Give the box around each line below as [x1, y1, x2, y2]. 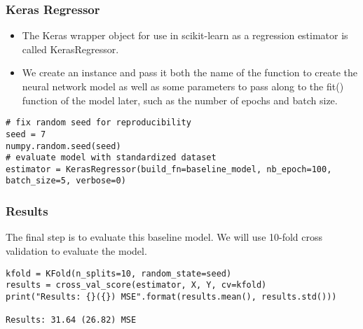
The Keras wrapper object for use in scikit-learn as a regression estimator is [22, 28, 348, 43]
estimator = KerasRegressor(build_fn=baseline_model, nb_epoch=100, [6, 164, 332, 174]
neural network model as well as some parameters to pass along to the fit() [22, 79, 344, 93]
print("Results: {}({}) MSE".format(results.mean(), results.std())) [6, 291, 337, 302]
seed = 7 [6, 129, 46, 139]
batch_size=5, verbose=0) [6, 176, 126, 186]
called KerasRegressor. [22, 41, 119, 56]
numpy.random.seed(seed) [6, 141, 121, 151]
